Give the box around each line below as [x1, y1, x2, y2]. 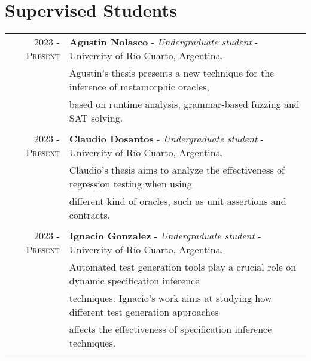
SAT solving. [69, 111, 123, 125]
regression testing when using [69, 177, 192, 191]
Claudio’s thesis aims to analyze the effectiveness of [69, 163, 285, 177]
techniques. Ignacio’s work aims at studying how [69, 291, 272, 305]
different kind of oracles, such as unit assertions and [69, 194, 286, 208]
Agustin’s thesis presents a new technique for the [69, 66, 275, 80]
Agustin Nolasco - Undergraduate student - [69, 35, 258, 49]
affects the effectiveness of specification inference [69, 322, 272, 336]
